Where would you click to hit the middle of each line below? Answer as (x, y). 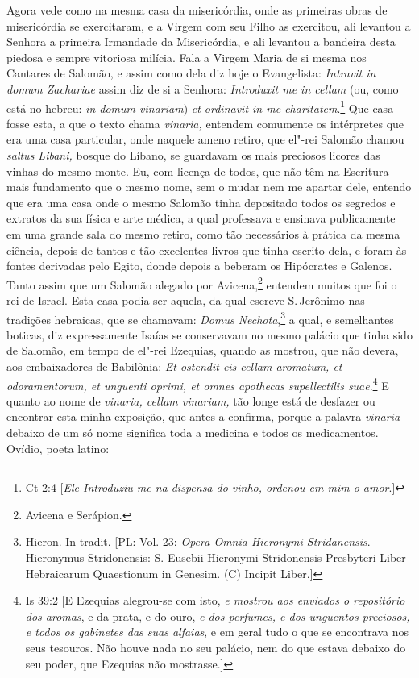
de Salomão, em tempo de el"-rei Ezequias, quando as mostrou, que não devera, (203, 350)
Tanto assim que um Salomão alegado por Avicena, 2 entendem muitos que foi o (202, 283)
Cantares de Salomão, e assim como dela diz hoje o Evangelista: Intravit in (191, 73)
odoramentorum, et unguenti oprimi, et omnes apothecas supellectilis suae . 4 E (198, 384)
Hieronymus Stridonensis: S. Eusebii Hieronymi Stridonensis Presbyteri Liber (216, 557)
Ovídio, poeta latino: (58, 448)
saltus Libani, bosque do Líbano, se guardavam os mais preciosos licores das (193, 155)
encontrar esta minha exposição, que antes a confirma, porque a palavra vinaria (203, 416)
